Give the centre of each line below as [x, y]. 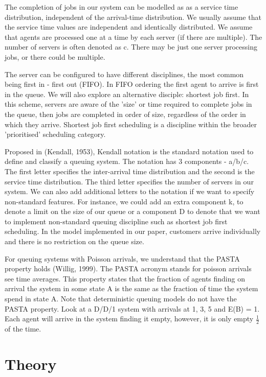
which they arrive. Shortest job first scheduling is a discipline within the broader [131, 124]
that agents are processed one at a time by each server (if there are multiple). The [134, 37]
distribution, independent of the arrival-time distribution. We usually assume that [133, 17]
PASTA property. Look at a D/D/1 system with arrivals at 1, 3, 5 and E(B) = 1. [132, 308]
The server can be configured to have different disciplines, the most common [124, 74]
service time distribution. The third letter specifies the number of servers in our [129, 181]
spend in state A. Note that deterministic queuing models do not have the [121, 299]
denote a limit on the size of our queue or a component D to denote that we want [132, 211]
